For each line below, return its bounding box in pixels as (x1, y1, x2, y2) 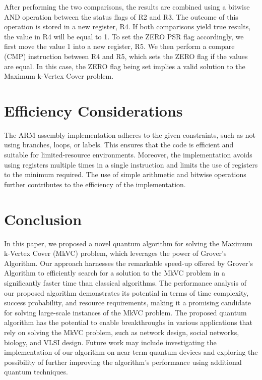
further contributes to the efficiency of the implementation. (4, 179, 186, 189)
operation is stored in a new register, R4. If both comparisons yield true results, (4, 21, 251, 32)
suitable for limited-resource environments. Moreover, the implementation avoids (4, 149, 252, 160)
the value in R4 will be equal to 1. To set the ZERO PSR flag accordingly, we (4, 31, 244, 41)
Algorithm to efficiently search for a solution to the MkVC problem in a (4, 267, 225, 278)
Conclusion (4, 208, 82, 229)
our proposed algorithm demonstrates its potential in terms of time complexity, (4, 287, 249, 298)
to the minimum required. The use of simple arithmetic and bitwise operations (4, 169, 246, 180)
